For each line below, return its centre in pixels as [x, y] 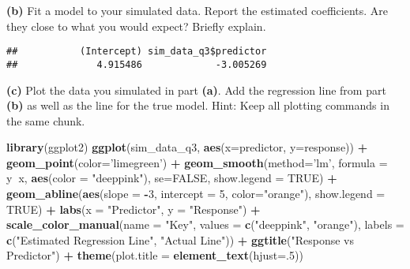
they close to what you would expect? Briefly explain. [136, 26]
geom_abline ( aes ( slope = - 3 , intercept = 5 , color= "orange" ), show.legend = [196, 194]
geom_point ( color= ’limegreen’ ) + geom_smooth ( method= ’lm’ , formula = [197, 162]
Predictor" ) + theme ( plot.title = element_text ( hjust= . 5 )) [155, 255]
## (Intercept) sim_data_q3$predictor [137, 52]
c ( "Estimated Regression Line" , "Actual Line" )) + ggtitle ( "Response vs [180, 239]
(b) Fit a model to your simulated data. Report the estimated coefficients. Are [197, 10]
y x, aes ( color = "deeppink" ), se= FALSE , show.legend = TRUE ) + [172, 178]
